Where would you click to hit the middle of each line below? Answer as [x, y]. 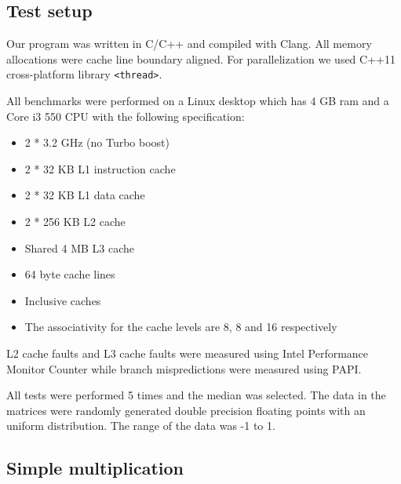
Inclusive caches [63, 300]
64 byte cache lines [70, 274]
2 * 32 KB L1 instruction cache [100, 168]
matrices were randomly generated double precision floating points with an [186, 410]
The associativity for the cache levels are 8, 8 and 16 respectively [181, 327]
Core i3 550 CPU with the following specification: [126, 116]
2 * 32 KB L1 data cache [85, 195]
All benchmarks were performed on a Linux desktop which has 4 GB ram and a [198, 101]
